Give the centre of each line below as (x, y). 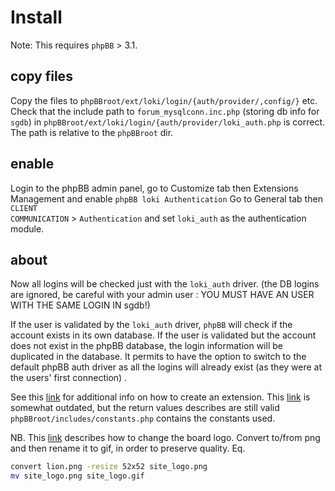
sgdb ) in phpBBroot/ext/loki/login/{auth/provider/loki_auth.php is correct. (168, 122)
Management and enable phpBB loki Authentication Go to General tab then (166, 198)
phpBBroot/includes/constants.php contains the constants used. (143, 418)
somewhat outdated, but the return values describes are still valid (145, 408)
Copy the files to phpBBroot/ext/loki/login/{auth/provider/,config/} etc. (164, 100)
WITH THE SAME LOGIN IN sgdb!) (80, 305)
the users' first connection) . (69, 378)
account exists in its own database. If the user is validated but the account (163, 335)
